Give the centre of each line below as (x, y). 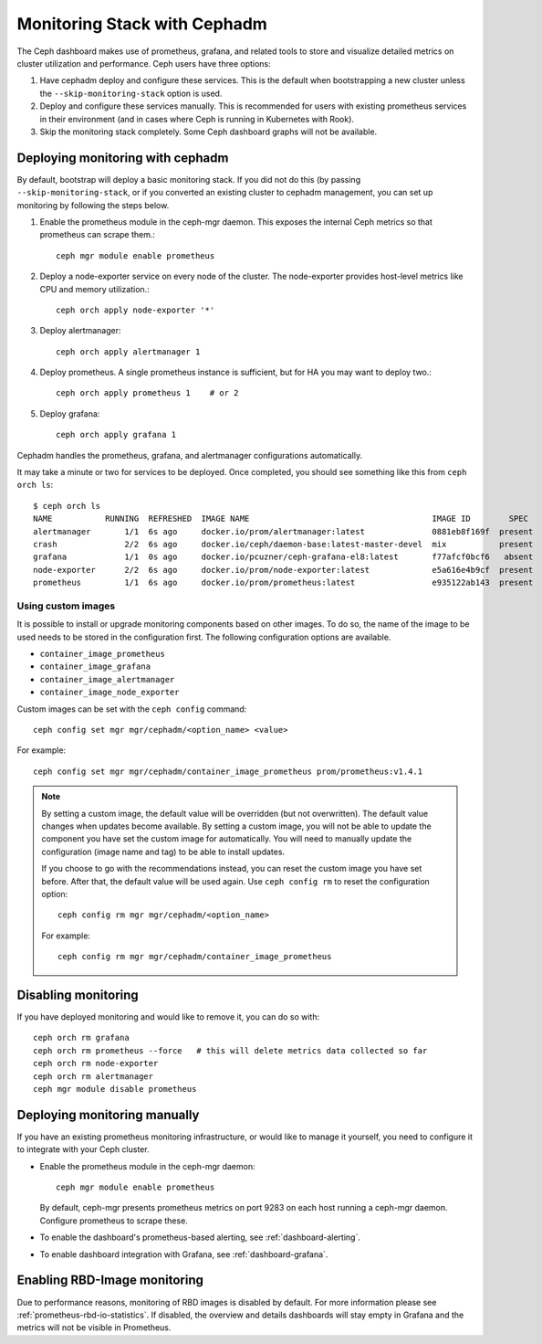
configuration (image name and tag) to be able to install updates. (163, 852)
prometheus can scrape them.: (97, 235)
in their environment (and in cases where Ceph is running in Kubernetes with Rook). (197, 119)
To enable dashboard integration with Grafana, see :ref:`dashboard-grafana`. (184, 1254)
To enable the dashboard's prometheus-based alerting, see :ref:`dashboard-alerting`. (200, 1237)
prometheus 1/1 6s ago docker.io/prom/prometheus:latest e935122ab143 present (283, 583)
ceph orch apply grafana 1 (116, 435)
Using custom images (66, 606)
